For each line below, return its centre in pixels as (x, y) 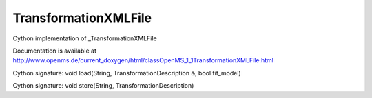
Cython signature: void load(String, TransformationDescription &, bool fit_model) (127, 73)
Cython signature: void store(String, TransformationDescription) (103, 86)
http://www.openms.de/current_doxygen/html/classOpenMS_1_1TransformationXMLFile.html (143, 60)
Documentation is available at (54, 51)
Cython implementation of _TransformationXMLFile (85, 38)
